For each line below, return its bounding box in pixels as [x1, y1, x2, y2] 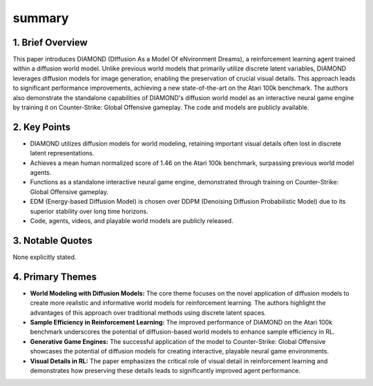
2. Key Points [12, 121, 70, 133]
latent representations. [30, 149, 95, 157]
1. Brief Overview [12, 37, 88, 48]
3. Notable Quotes [12, 235, 93, 247]
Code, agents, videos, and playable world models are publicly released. [30, 217, 234, 225]
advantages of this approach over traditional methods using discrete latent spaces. [30, 308, 267, 317]
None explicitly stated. [12, 253, 77, 261]
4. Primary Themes [12, 271, 97, 282]
